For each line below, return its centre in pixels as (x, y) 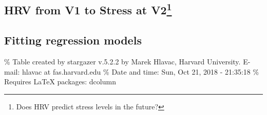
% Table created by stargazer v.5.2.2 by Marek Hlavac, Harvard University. (122, 61)
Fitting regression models (73, 40)
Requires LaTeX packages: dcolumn (60, 82)
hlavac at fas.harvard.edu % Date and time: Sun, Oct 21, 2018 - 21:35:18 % (140, 71)
